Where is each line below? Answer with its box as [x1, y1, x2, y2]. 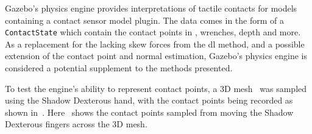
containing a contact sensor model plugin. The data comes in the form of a [5, 13, 285, 26]
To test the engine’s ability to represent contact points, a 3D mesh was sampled [5, 82, 307, 94]
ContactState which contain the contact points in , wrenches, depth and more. [5, 26, 301, 38]
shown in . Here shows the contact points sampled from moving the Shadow [5, 105, 294, 118]
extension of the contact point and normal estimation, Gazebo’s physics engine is [5, 49, 308, 62]
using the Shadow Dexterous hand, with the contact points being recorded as [5, 94, 293, 107]
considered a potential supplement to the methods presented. [5, 62, 233, 74]
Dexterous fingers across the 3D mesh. [5, 118, 147, 130]
